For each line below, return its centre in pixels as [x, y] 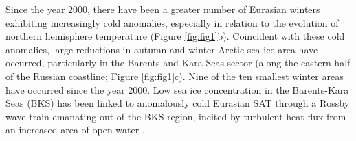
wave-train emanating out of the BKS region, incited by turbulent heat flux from [176, 116]
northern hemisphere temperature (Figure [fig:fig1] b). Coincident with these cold [175, 36]
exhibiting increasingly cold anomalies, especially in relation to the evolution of [172, 22]
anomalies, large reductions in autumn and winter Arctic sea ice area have [162, 49]
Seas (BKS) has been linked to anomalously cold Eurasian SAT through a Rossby [178, 103]
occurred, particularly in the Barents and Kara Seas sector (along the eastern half [178, 63]
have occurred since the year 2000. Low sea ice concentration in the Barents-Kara [177, 89]
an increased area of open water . [75, 130]
